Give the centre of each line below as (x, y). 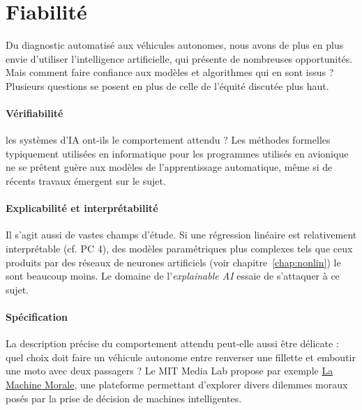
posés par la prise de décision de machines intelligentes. (124, 398)
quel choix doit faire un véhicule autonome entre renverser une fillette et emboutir (181, 357)
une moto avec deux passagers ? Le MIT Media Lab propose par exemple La (169, 371)
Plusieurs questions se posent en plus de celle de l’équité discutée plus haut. (167, 85)
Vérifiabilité (35, 113)
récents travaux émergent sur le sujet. (86, 181)
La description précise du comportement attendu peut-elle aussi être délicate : (172, 343)
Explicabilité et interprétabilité (82, 208)
